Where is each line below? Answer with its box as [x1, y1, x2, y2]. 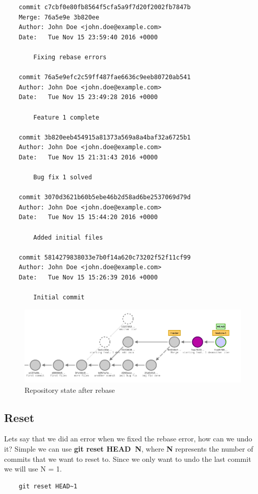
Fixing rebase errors [33, 53, 107, 61]
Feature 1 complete [33, 113, 100, 121]
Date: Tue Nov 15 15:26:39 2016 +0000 [18, 274, 158, 281]
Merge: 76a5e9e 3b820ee [18, 13, 100, 21]
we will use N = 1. [4, 463, 62, 474]
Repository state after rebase [25, 384, 115, 395]
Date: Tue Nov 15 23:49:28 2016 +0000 [18, 93, 158, 101]
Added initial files [33, 233, 103, 241]
